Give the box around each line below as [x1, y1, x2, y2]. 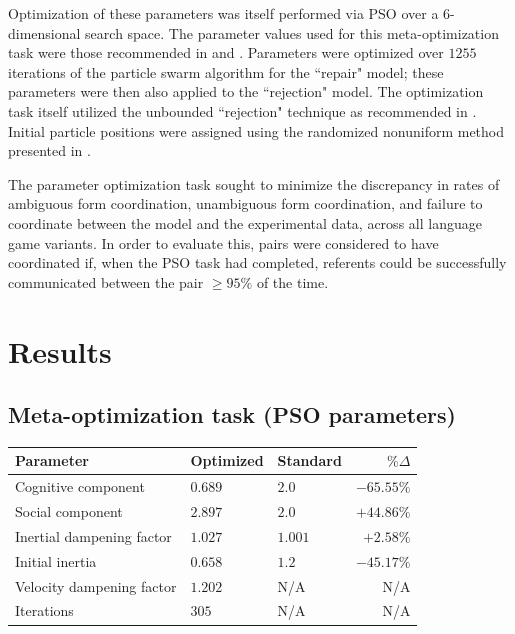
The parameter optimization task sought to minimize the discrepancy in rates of [8, 173, 500, 194]
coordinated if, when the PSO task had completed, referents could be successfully [8, 252, 507, 273]
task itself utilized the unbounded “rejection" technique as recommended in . [8, 100, 477, 121]
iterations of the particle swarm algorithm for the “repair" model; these [8, 61, 444, 82]
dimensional [8, 22, 81, 43]
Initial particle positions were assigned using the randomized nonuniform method [8, 120, 505, 141]
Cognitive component [15, 476, 145, 497]
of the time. [256, 271, 329, 292]
